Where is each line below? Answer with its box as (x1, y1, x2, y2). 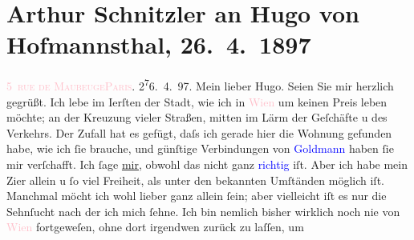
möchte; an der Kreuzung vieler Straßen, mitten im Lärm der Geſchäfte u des (6, 109, 388, 126)
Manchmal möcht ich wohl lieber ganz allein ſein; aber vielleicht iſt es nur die (6, 187, 387, 204)
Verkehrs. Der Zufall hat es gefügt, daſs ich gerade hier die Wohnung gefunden (6, 124, 392, 141)
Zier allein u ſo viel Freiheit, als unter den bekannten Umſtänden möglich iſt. (6, 171, 384, 188)
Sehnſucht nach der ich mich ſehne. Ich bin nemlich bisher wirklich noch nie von (6, 202, 400, 219)
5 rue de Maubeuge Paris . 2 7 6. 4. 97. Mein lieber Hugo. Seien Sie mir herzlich (6, 75, 394, 94)
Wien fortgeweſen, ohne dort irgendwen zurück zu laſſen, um (6, 218, 304, 235)
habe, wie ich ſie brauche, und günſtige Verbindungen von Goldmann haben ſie (6, 140, 394, 157)
